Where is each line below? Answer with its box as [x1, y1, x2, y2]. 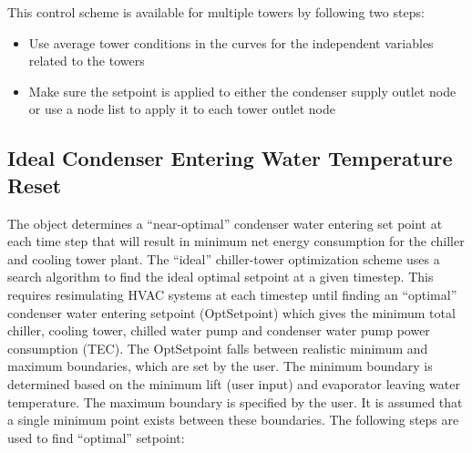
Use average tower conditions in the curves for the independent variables [28, 33, 434, 52]
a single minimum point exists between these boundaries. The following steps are [7, 410, 459, 429]
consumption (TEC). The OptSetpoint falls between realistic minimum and [7, 338, 428, 357]
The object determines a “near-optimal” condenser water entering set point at [7, 213, 443, 232]
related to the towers [28, 51, 145, 70]
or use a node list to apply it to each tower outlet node [28, 99, 336, 118]
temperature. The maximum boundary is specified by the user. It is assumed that [7, 392, 463, 411]
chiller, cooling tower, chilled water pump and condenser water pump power [7, 321, 430, 340]
